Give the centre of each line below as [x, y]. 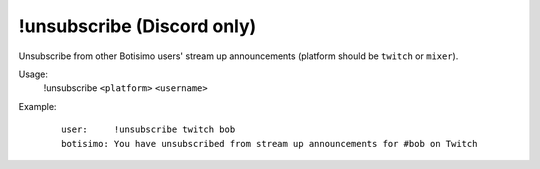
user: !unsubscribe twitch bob [148, 129]
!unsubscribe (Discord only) [137, 26]
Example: [37, 106]
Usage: [33, 74]
